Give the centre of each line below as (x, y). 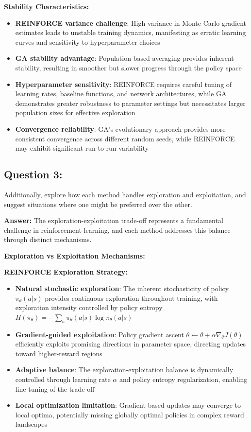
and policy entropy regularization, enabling (183, 379)
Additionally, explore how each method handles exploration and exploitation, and (125, 194)
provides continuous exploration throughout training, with (131, 298)
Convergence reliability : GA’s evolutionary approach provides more (120, 129)
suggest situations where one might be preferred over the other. (98, 204)
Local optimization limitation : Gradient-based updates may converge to (128, 405)
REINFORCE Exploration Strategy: (66, 272)
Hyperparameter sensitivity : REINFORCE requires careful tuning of (124, 84)
